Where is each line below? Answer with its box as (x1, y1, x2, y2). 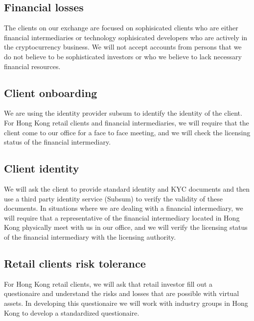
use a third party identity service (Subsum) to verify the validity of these (4, 193, 223, 203)
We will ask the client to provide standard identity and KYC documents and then (4, 183, 250, 194)
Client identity (4, 161, 79, 176)
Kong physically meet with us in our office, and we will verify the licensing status (4, 222, 248, 232)
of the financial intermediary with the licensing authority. (4, 231, 176, 242)
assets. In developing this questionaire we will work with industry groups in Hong (4, 297, 248, 308)
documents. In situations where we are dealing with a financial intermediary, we (4, 203, 243, 213)
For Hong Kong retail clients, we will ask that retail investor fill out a (4, 278, 213, 289)
